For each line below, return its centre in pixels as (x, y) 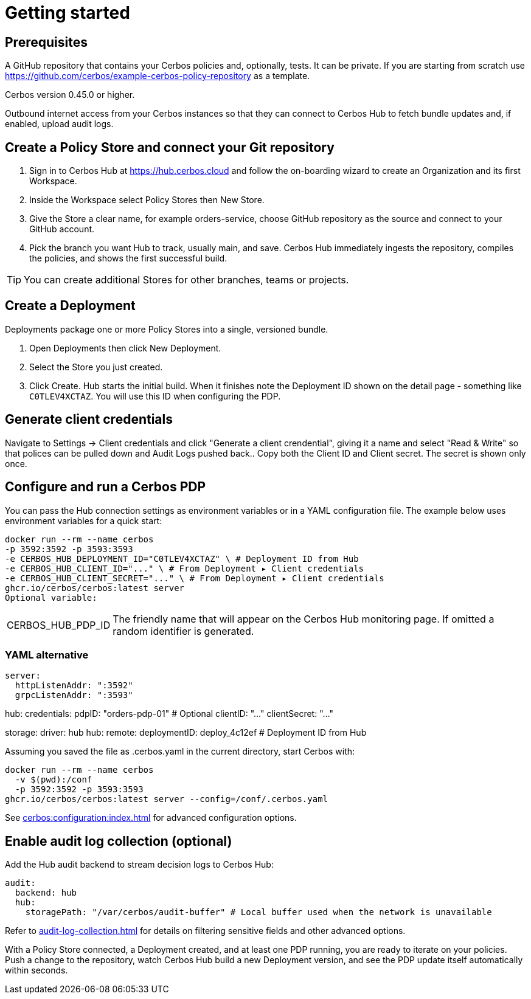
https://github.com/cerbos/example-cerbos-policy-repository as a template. (158, 76)
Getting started (68, 13)
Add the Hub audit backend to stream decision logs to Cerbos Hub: (139, 865)
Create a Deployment (70, 306)
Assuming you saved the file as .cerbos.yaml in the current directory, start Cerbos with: (180, 752)
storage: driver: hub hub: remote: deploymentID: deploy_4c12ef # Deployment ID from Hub (186, 733)
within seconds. (36, 970)
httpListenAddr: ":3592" (74, 686)
